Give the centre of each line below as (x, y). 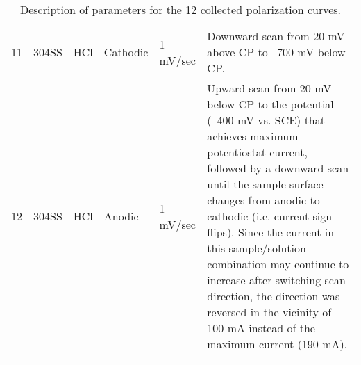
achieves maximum (253, 136)
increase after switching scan (276, 280)
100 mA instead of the (261, 328)
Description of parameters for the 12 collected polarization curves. (180, 9)
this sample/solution (257, 248)
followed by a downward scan (278, 168)
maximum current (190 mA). (277, 344)
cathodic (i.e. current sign (270, 216)
